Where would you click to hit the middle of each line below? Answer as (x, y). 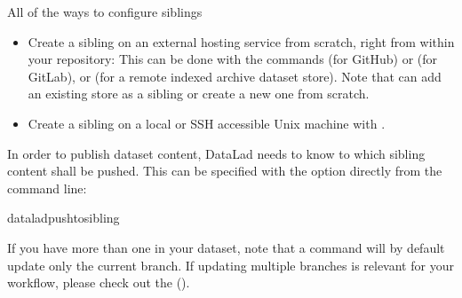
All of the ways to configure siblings (105, 12)
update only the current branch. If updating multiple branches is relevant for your (231, 265)
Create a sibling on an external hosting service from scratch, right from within (241, 41)
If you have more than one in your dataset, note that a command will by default (226, 247)
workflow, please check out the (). (99, 282)
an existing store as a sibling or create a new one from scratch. (199, 94)
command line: (47, 188)
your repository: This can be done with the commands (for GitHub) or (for (233, 59)
